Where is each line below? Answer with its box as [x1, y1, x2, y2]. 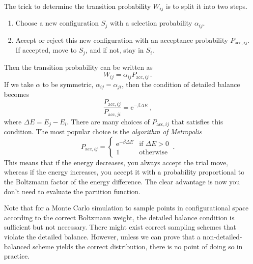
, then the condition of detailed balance [121, 79, 240, 89]
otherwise [139, 149, 168, 156]
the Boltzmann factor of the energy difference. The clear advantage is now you [4, 176, 240, 187]
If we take [4, 79, 34, 89]
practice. [4, 251, 30, 261]
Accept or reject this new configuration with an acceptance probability [15, 34, 228, 45]
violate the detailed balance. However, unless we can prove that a [4, 232, 200, 242]
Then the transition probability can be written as [4, 61, 153, 72]
